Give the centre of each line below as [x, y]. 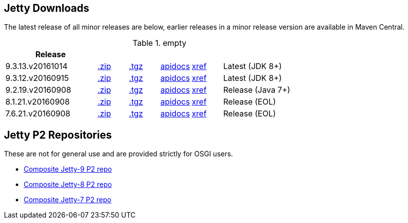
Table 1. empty [159, 43]
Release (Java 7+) [257, 90]
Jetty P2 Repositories [58, 135]
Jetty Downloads [47, 8]
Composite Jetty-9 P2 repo [68, 169]
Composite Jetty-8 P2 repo [68, 185]
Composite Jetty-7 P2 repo [68, 200]
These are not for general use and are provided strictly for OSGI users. [119, 154]
